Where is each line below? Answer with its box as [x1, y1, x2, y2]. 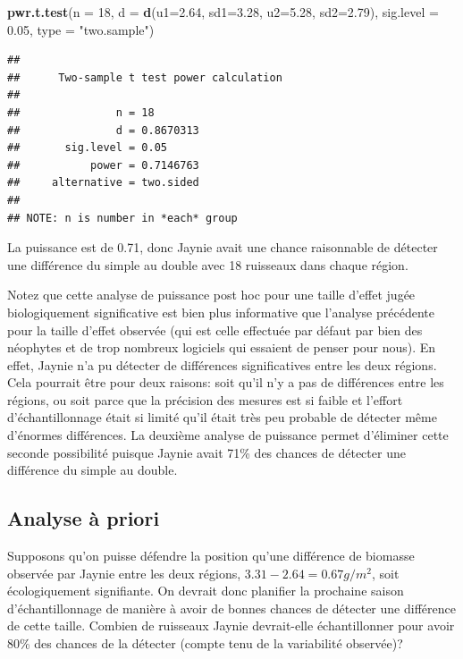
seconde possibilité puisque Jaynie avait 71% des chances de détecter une [7, 443, 406, 461]
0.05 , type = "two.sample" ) [7, 20, 155, 38]
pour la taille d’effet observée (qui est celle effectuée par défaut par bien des [7, 320, 423, 339]
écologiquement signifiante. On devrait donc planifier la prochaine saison [7, 581, 404, 600]
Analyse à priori [7, 504, 160, 532]
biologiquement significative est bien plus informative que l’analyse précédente [7, 302, 434, 321]
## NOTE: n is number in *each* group [7, 211, 238, 224]
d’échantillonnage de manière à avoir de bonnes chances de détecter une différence [7, 598, 456, 617]
